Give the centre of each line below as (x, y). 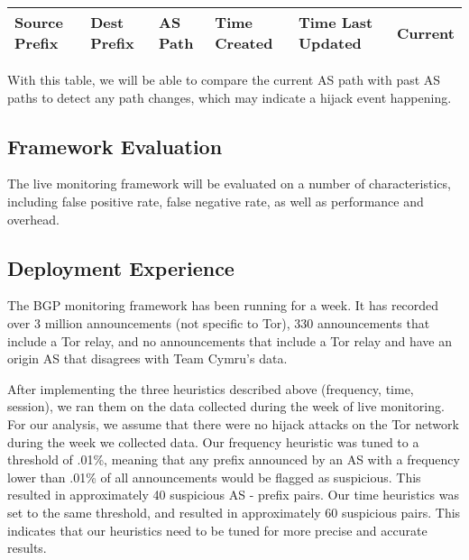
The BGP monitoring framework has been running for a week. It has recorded (223, 305)
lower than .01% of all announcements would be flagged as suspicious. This (214, 477)
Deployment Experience (121, 267)
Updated (330, 43)
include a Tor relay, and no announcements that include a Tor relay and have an (230, 340)
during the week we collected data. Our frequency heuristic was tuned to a (213, 441)
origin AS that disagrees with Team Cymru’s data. (147, 358)
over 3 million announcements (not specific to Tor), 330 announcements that (219, 322)
